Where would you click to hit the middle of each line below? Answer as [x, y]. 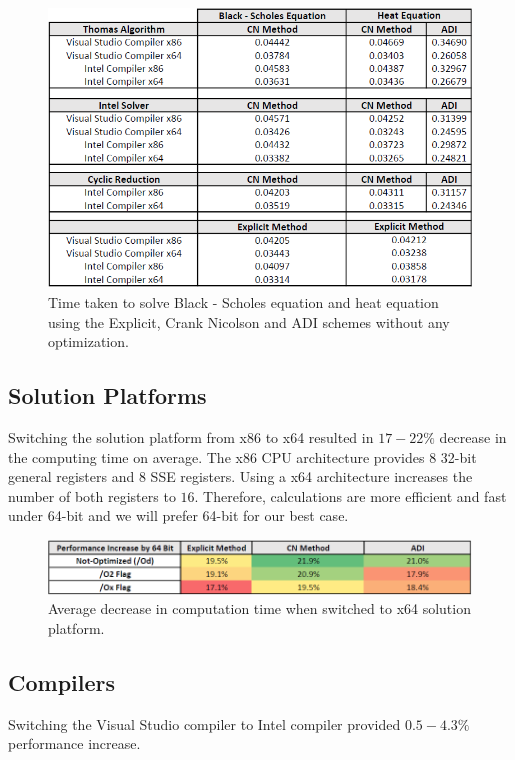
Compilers [62, 682]
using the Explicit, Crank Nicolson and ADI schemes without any [249, 321]
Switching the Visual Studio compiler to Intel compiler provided [204, 723]
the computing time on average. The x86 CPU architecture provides [216, 456]
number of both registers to [92, 495]
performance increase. [74, 743]
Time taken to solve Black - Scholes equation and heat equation [243, 302]
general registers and [71, 476]
